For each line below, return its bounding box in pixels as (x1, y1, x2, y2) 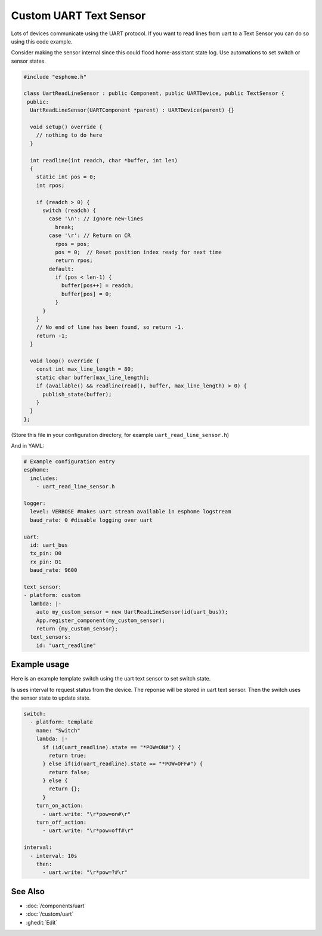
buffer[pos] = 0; (61, 290, 112, 297)
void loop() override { (30, 357, 100, 364)
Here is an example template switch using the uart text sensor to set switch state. (11, 675, 211, 682)
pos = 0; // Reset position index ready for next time (54, 248, 222, 255)
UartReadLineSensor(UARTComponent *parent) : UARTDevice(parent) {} (30, 107, 235, 113)
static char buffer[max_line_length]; (36, 374, 150, 381)
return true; (48, 752, 87, 759)
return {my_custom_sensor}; (36, 625, 119, 632)
